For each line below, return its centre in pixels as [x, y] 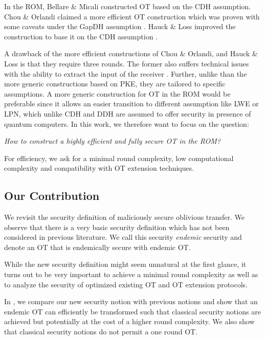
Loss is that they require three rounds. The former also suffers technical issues [127, 63]
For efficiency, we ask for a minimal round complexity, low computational [119, 158]
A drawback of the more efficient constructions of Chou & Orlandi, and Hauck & [131, 53]
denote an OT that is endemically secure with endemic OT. [97, 247]
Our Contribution [52, 196]
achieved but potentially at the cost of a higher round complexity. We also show [129, 321]
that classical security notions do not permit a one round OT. [101, 332]
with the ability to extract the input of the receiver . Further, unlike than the [126, 73]
